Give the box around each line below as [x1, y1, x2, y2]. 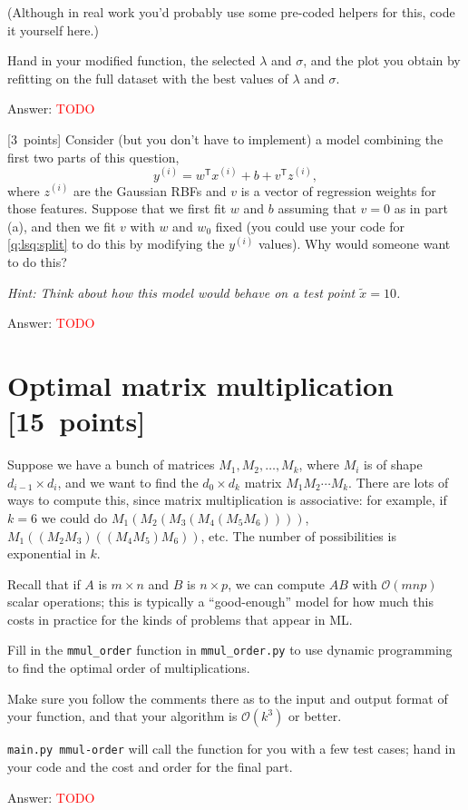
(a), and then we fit [7, 216, 116, 235]
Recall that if [7, 574, 81, 593]
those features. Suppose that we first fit [7, 199, 227, 218]
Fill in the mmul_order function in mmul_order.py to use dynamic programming [7, 640, 453, 659]
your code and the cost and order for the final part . [7, 756, 293, 775]
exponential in [7, 544, 86, 563]
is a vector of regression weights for [240, 181, 436, 200]
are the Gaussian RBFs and [73, 181, 227, 200]
